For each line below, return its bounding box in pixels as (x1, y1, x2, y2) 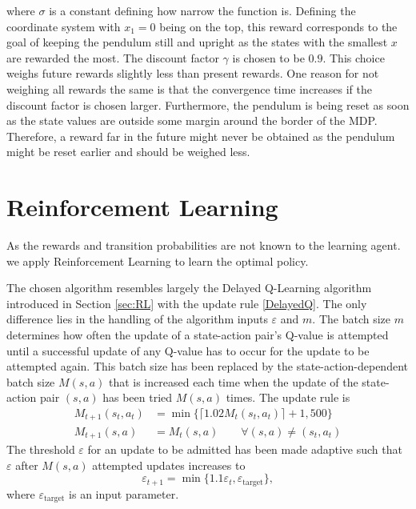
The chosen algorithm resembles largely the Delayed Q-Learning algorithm (6, 279, 372, 296)
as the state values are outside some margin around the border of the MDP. (6, 112, 378, 129)
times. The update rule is (226, 389, 350, 406)
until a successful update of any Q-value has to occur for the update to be (6, 342, 370, 359)
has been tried (102, 389, 173, 406)
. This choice (322, 49, 385, 66)
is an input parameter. (69, 485, 179, 502)
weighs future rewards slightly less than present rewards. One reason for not (6, 65, 379, 82)
